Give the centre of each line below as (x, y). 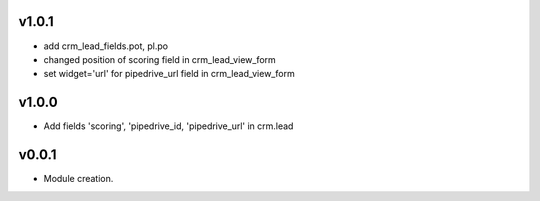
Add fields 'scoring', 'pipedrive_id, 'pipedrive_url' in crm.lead (168, 126)
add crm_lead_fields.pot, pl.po (106, 46)
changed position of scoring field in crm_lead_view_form (160, 59)
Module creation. (78, 179)
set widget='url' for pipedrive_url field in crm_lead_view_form (169, 74)
